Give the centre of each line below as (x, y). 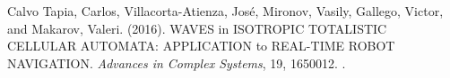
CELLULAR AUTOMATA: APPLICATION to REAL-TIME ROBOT (201, 46)
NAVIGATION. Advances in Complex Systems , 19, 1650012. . (177, 62)
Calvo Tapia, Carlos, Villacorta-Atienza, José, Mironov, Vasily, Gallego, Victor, (225, 11)
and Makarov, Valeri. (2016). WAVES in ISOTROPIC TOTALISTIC (197, 28)
